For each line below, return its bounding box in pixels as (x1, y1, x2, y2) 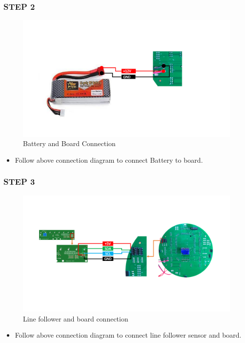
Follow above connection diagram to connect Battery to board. (15, 154, 203, 165)
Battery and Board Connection (23, 138, 116, 149)
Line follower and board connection (23, 313, 128, 323)
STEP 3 (3, 175, 35, 188)
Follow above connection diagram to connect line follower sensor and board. (15, 330, 242, 340)
